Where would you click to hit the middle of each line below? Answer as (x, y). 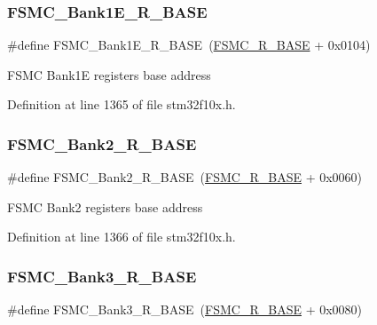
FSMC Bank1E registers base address (109, 74)
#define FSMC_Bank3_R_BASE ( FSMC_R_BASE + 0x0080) (185, 309)
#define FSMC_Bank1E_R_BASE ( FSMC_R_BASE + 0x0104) (189, 45)
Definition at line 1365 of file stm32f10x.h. (122, 104)
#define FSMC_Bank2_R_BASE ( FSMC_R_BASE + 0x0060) (185, 177)
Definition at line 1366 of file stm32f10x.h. (122, 237)
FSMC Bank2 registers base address (105, 206)
